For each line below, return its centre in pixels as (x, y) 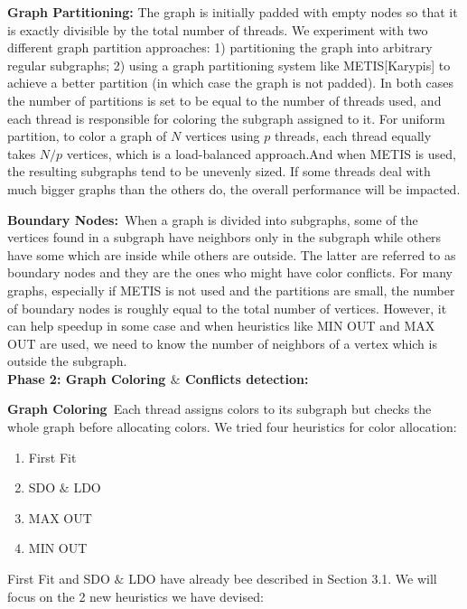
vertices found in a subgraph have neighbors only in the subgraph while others (224, 237)
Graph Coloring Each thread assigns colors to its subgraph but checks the (219, 409)
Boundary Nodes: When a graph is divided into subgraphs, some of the (213, 219)
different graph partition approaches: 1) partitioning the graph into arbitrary (220, 47)
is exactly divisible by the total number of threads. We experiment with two (218, 29)
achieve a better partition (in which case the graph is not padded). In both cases (230, 83)
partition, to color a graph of (87, 136)
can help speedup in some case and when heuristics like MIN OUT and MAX (221, 326)
